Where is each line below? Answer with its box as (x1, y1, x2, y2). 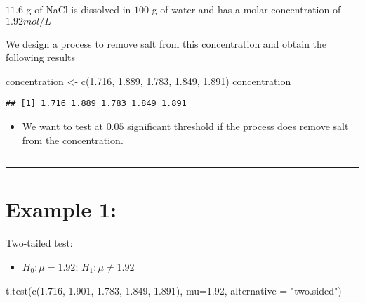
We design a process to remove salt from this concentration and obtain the (6, 36, 327, 51)
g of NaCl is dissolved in (26, 2, 131, 16)
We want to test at (22, 119, 103, 134)
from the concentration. (22, 132, 124, 147)
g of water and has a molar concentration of (152, 2, 341, 16)
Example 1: (6, 195, 117, 224)
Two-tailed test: (6, 236, 73, 250)
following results (6, 50, 75, 65)
